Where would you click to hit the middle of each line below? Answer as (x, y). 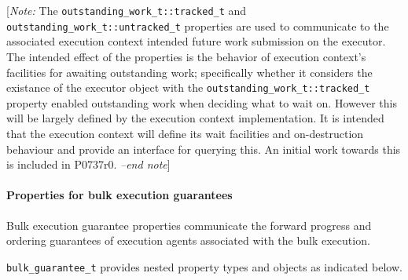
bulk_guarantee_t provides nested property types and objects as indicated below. (204, 266)
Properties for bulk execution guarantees (119, 195)
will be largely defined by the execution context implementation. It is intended (195, 118)
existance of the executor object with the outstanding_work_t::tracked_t (188, 87)
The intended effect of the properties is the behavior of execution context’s (186, 56)
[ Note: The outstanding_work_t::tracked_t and (127, 10)
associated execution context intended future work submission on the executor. (196, 41)
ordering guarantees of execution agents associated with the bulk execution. (188, 240)
